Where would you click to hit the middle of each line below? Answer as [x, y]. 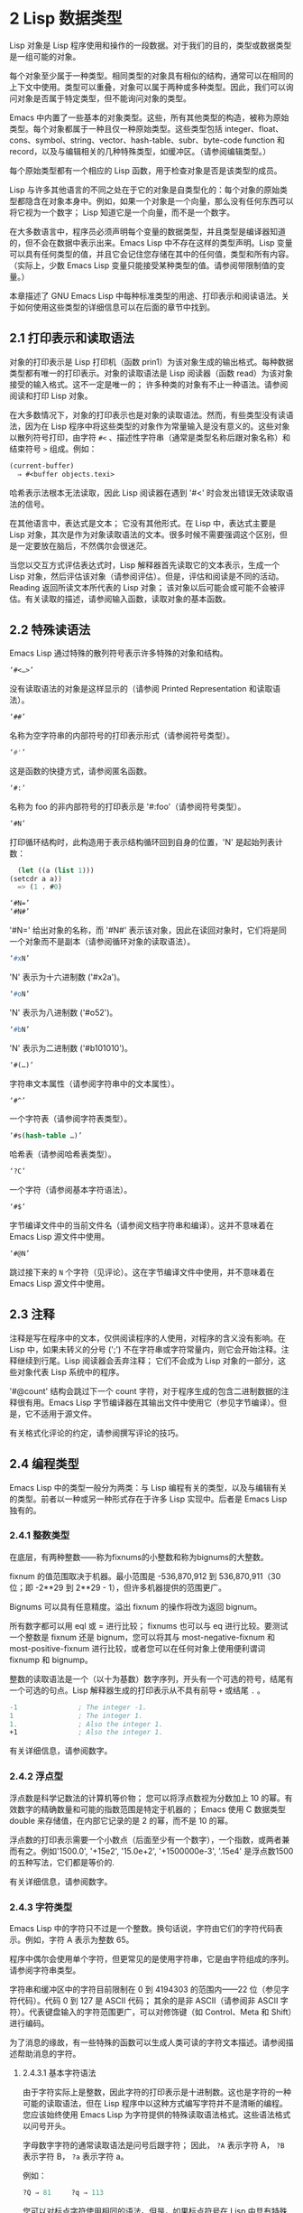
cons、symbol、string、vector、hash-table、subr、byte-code [126, 140]
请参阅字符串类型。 [45, 1970]
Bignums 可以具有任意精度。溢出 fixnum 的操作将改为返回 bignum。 [136, 1606]
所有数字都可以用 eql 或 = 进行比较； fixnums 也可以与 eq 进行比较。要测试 [149, 1625]
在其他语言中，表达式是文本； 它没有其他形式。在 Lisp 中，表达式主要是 [143, 523]
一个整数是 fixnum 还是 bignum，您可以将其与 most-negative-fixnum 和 [142, 1637]
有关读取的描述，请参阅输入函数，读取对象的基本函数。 [128, 599]
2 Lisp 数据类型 [66, 19]
